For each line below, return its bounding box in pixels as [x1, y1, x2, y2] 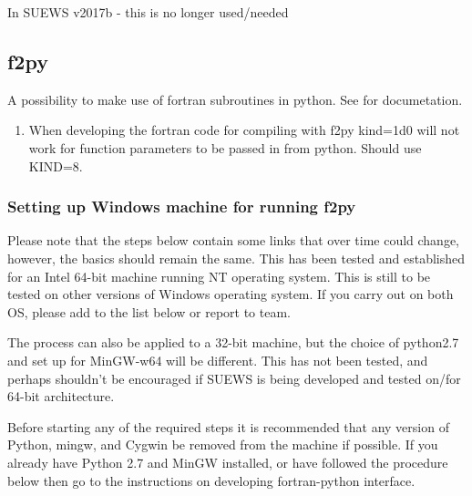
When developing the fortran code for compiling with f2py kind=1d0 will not [28, 120, 460, 139]
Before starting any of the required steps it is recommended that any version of [7, 417, 449, 436]
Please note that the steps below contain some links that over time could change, [7, 231, 460, 250]
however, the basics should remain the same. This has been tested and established [7, 248, 465, 267]
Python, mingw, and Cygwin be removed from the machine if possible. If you [7, 435, 438, 454]
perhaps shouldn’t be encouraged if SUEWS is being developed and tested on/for [7, 368, 461, 387]
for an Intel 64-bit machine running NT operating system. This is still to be [7, 266, 431, 285]
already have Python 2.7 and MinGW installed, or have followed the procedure [7, 452, 448, 471]
